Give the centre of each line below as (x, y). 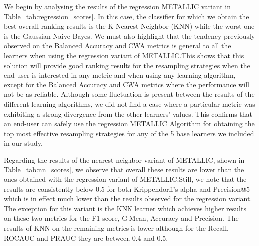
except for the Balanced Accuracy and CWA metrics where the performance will (127, 84)
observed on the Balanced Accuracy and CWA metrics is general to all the (118, 45)
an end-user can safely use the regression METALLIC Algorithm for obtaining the (129, 123)
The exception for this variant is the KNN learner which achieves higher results (125, 208)
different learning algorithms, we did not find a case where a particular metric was (129, 104)
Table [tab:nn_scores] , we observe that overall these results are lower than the (124, 169)
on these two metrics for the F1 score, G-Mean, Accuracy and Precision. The (121, 218)
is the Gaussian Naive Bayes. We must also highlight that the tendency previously (129, 36)
